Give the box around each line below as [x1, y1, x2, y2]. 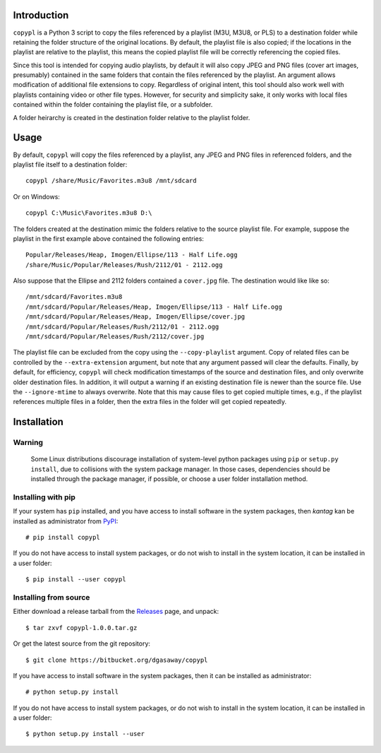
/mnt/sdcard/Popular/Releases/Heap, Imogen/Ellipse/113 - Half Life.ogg [25, 302, 282, 311]
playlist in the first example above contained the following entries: [13, 234, 205, 243]
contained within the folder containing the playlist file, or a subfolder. [13, 100, 213, 109]
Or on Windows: [13, 192, 60, 201]
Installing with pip [13, 492, 75, 502]
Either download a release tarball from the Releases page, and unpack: [13, 607, 219, 616]
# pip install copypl [25, 533, 100, 542]
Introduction [13, 9, 69, 21]
